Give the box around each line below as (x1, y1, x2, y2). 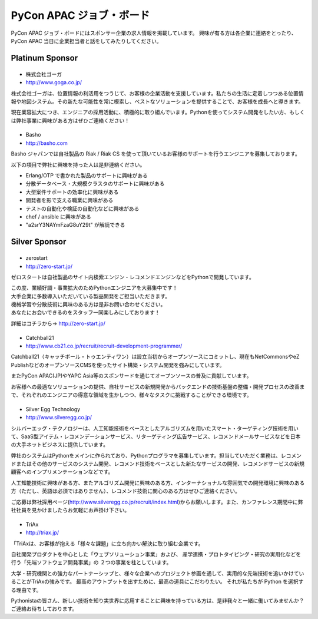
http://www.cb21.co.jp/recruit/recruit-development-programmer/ (25, 342, 183, 350)
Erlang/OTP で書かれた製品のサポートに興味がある (25, 172, 148, 179)
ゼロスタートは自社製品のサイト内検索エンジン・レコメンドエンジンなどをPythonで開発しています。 (11, 273, 254, 280)
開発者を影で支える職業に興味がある (25, 197, 114, 204)
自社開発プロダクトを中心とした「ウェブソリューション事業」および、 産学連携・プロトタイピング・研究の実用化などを (11, 551, 302, 558)
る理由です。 (11, 586, 42, 593)
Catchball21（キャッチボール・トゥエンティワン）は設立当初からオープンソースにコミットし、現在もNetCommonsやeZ (11, 353, 300, 360)
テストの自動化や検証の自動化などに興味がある (25, 205, 140, 212)
